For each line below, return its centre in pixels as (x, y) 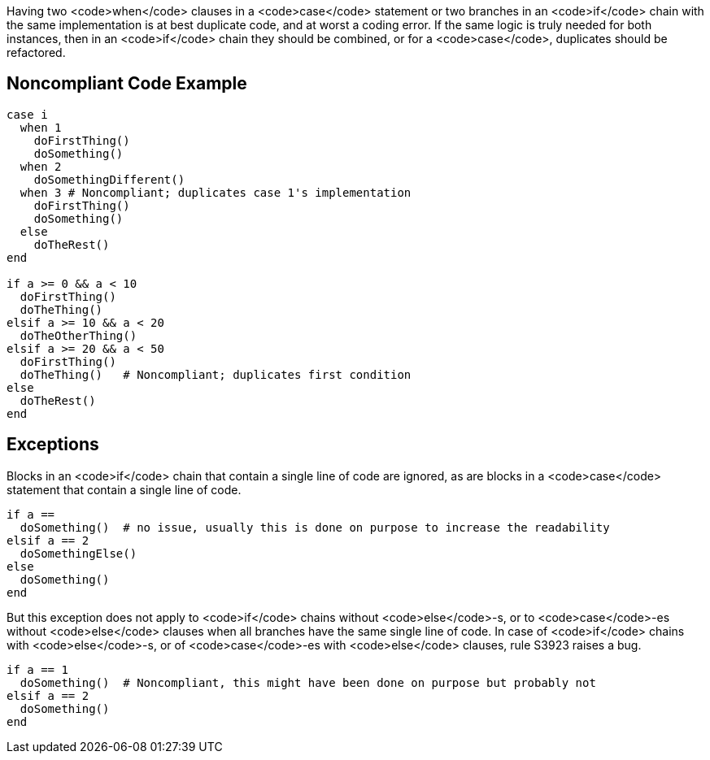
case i (27, 114)
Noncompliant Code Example (127, 84)
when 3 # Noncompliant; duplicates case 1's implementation (216, 192)
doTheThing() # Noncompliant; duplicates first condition (216, 374)
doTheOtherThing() (78, 335)
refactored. (36, 52)
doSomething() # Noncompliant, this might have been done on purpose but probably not (308, 682)
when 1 (41, 127)
